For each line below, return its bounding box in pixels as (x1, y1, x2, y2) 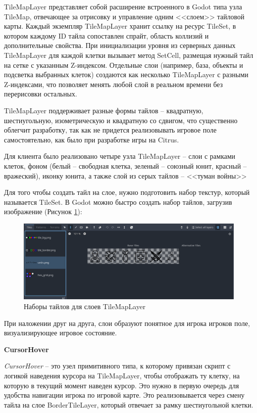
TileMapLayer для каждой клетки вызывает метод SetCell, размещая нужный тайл (4, 49, 254, 60)
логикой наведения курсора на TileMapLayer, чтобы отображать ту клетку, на (4, 370, 240, 381)
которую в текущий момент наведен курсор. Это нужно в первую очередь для (4, 380, 239, 390)
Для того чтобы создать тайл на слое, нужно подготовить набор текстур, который (4, 187, 250, 197)
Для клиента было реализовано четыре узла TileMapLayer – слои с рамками (4, 151, 236, 161)
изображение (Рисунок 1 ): (4, 206, 82, 217)
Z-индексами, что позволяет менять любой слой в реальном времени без (4, 79, 223, 89)
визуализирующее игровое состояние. (4, 327, 117, 338)
